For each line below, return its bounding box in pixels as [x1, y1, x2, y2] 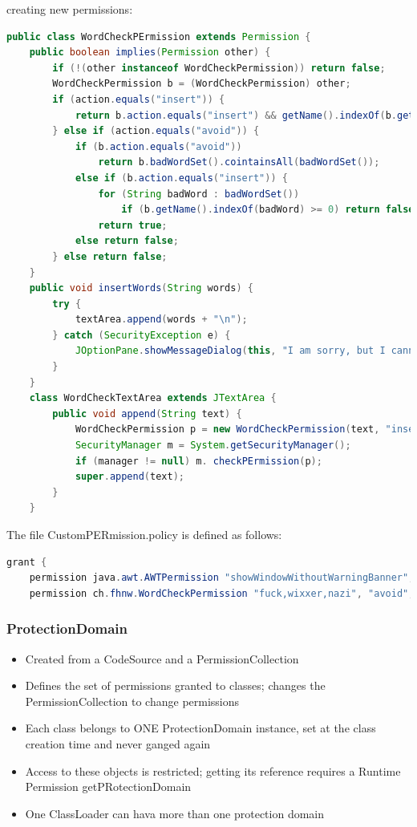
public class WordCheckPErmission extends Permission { [6, 30, 311, 43]
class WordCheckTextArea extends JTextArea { [29, 392, 277, 404]
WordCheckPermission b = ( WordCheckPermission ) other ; [52, 78, 351, 90]
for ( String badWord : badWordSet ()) [98, 188, 300, 200]
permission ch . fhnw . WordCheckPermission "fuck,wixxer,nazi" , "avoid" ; [29, 587, 415, 599]
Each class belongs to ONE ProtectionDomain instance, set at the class [25, 720, 376, 736]
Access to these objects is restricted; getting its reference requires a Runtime [25, 762, 401, 779]
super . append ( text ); [75, 471, 184, 483]
